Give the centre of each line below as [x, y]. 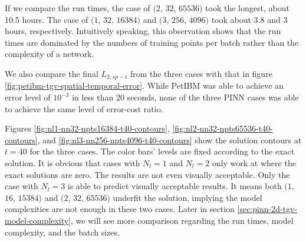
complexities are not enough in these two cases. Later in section [120, 209]
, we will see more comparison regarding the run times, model [182, 220]
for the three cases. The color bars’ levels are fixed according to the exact [162, 151]
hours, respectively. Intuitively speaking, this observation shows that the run [143, 31]
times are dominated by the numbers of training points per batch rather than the [152, 42]
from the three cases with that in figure [201, 73]
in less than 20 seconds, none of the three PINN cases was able [185, 97]
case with [22, 186]
